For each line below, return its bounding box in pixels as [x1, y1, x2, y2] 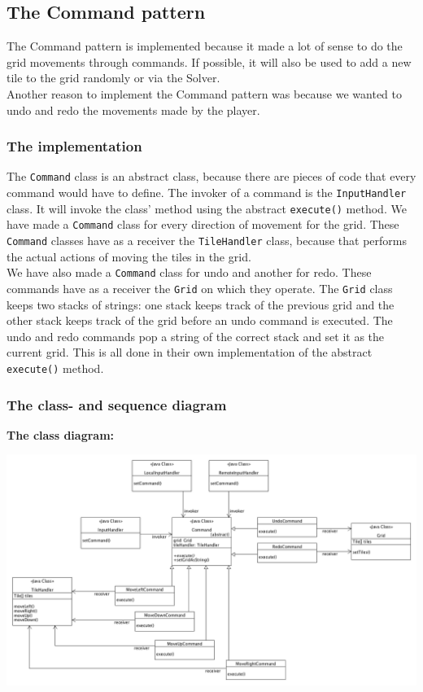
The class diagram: [7, 426, 115, 443]
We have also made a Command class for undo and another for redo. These [7, 264, 372, 281]
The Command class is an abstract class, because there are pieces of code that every [7, 168, 416, 185]
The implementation [7, 136, 142, 156]
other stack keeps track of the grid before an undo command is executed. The [7, 312, 393, 329]
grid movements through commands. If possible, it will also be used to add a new [7, 53, 412, 70]
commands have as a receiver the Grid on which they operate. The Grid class [7, 279, 393, 296]
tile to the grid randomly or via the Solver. [7, 69, 220, 86]
